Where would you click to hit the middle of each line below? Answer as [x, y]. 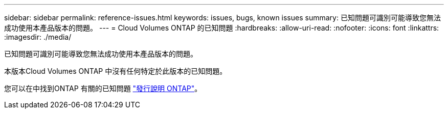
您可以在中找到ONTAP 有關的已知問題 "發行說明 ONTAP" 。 [103, 88]
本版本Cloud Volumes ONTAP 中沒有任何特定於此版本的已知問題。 [116, 71]
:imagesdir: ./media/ [38, 37]
